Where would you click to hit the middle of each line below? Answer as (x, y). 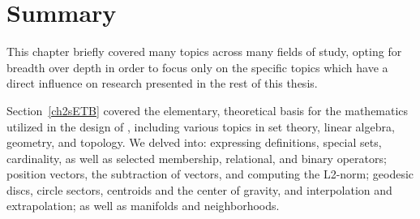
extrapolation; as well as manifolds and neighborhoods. (143, 206)
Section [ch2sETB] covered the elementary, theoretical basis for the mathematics (208, 110)
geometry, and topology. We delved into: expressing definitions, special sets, (194, 142)
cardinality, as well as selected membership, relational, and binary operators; (197, 158)
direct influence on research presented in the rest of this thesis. (162, 83)
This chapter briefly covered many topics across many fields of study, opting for (204, 52)
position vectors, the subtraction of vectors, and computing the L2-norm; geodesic (210, 174)
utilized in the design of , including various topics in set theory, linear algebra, (201, 126)
